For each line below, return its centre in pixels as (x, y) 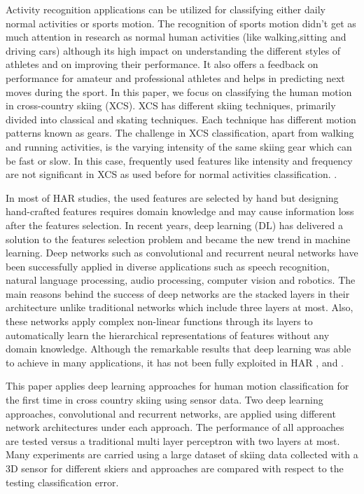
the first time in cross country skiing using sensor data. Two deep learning (164, 400)
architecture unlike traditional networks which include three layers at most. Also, (180, 307)
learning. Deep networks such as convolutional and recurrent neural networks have (182, 253)
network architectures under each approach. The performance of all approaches (175, 427)
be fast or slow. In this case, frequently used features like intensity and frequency (179, 160)
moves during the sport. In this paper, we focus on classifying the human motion (179, 91)
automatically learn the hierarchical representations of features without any (168, 335)
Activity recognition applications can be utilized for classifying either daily (166, 9)
